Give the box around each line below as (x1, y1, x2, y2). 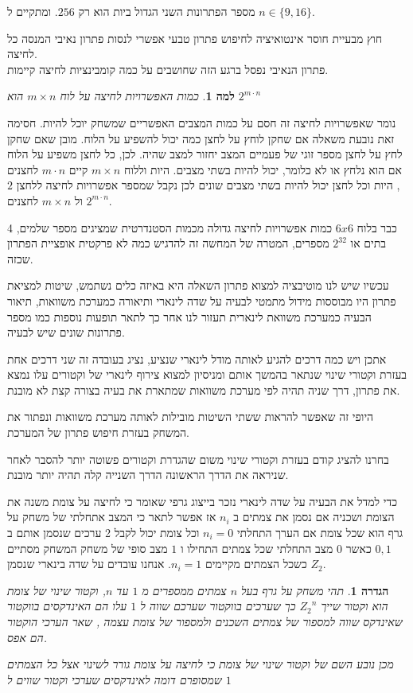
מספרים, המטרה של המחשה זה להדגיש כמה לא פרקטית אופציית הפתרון (7, 235, 329, 251)
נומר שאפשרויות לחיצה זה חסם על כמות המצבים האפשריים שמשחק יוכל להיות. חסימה (7, 114, 396, 130)
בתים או (350, 235, 386, 251)
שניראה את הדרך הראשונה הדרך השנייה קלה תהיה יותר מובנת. (7, 466, 289, 483)
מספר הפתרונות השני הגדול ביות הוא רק (78, 3, 255, 19)
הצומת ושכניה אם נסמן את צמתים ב (233, 508, 395, 525)
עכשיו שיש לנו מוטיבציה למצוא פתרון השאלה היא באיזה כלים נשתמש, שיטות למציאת (7, 277, 389, 294)
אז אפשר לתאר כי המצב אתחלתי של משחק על (7, 508, 216, 525)
